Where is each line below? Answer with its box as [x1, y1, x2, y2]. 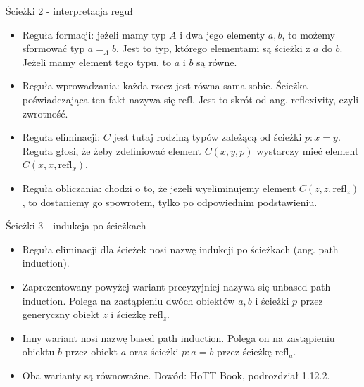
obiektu [22, 344, 55, 359]
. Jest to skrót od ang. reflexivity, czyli [192, 91, 359, 106]
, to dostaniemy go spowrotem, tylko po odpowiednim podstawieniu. [22, 194, 318, 209]
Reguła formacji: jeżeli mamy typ [22, 27, 166, 42]
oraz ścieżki [129, 344, 179, 359]
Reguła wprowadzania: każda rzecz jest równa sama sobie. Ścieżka [22, 78, 308, 93]
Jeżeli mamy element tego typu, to [22, 54, 172, 69]
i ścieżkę [111, 307, 146, 322]
